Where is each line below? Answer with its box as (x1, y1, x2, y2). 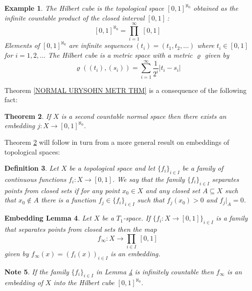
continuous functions (4, 174, 67, 184)
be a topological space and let (69, 163, 155, 173)
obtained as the (193, 3, 238, 13)
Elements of (4, 40, 40, 50)
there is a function (41, 195, 96, 205)
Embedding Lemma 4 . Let (4, 213, 92, 223)
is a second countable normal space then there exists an (61, 111, 227, 121)
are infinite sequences (69, 40, 133, 50)
